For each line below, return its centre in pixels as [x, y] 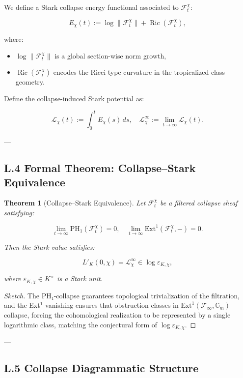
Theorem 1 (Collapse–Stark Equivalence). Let [75, 202]
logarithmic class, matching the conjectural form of [81, 324]
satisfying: [19, 212]
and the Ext [22, 305]
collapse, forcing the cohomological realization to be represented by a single [117, 315]
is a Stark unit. [80, 278]
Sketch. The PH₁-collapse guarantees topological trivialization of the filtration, [122, 295]
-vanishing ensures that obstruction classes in [111, 305]
